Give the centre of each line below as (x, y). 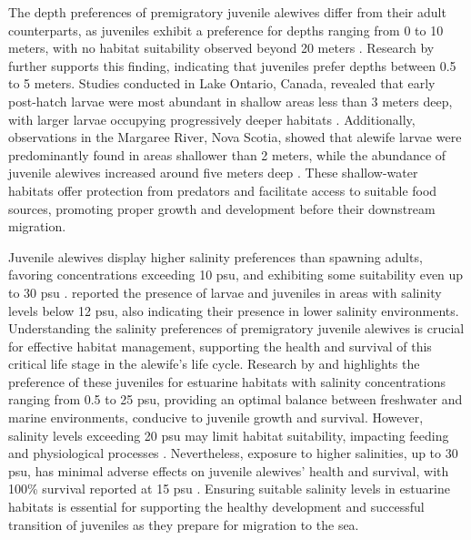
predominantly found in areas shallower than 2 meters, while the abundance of (227, 154)
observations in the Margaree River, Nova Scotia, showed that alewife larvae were (235, 137)
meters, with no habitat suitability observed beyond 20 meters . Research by (221, 48)
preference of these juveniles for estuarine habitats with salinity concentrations (227, 381)
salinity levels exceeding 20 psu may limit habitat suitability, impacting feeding (229, 435)
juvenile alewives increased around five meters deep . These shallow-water (213, 173)
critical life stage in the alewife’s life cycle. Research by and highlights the (214, 364)
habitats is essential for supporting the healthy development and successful (216, 507)
